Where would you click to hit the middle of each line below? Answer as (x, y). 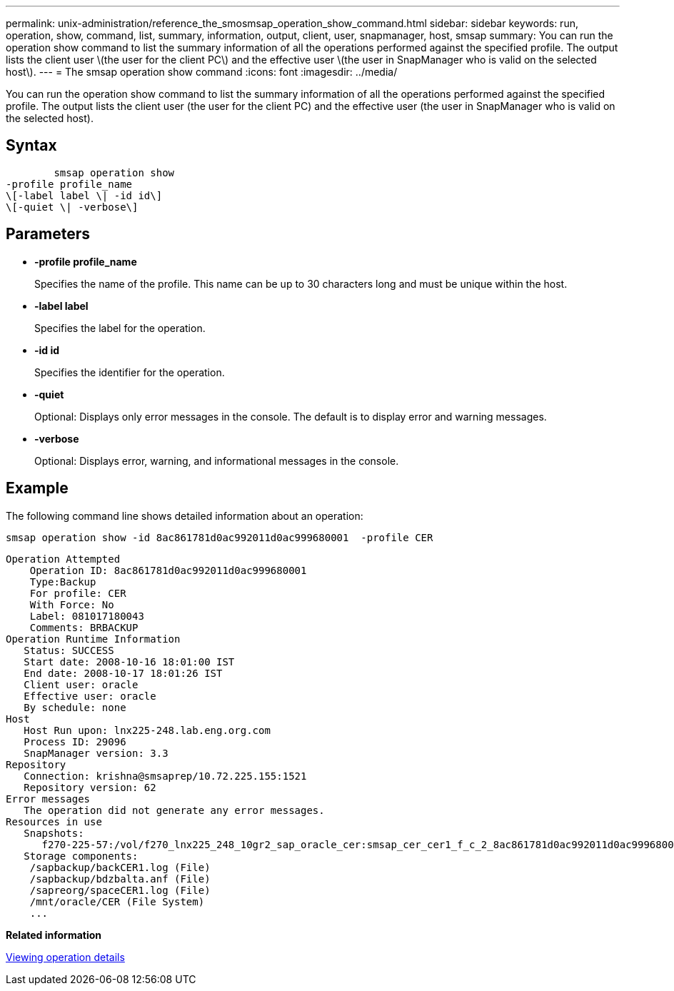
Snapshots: (54, 833)
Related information (54, 935)
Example (37, 488)
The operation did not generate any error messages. (174, 810)
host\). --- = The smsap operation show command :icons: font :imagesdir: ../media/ (202, 72)
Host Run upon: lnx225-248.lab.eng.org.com (147, 730)
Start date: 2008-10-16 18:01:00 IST (129, 661)
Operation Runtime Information (93, 639)
